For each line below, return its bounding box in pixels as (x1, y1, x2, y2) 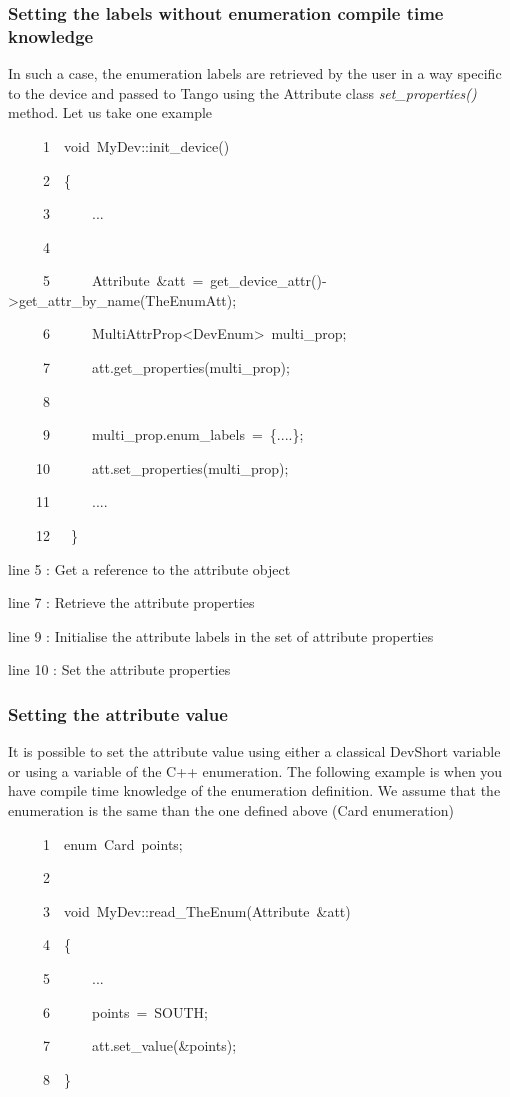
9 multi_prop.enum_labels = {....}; (42, 424, 304, 445)
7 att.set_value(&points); (42, 1035, 237, 1056)
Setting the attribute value (8, 701, 228, 726)
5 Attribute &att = (42, 270, 204, 291)
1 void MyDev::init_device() (42, 135, 230, 156)
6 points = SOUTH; (42, 1001, 208, 1022)
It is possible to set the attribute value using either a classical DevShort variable (8, 741, 501, 762)
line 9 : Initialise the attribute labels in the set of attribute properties (8, 625, 434, 646)
